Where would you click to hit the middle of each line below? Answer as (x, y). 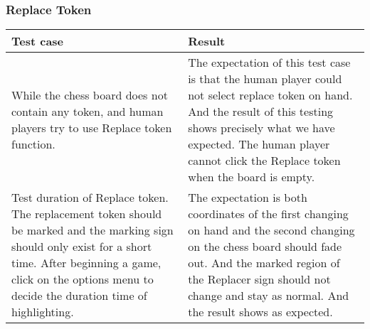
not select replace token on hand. (270, 95)
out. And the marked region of (264, 263)
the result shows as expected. (260, 312)
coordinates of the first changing (268, 214)
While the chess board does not (90, 95)
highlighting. (43, 312)
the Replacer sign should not (259, 279)
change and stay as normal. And (269, 296)
